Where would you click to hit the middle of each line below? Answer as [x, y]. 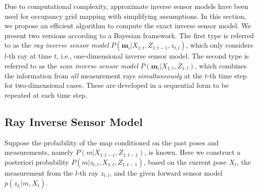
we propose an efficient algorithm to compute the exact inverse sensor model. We [128, 26]
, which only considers [219, 45]
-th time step [227, 75]
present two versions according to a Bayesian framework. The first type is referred [129, 35]
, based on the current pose [185, 161]
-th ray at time [29, 56]
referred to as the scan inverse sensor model [71, 65]
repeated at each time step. [46, 95]
